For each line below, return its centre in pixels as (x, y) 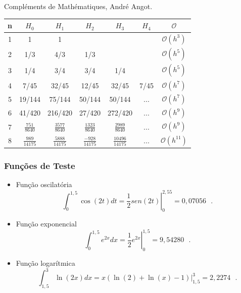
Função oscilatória (44, 184)
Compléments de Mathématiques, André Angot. (78, 6)
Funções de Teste (40, 166)
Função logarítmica (45, 263)
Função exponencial (46, 224)
